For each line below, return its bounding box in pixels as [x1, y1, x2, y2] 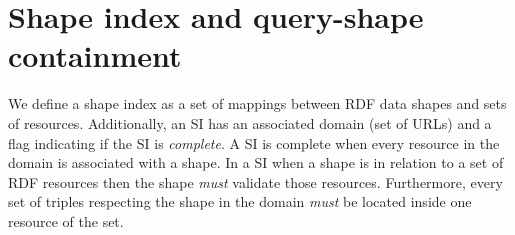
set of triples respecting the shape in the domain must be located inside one [8, 191, 472, 212]
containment [8, 35, 182, 76]
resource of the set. [8, 210, 124, 231]
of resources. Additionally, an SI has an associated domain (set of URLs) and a [8, 112, 492, 133]
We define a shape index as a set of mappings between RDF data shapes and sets [8, 93, 507, 114]
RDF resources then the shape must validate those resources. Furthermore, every [8, 171, 503, 192]
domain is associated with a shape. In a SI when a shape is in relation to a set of [8, 152, 504, 173]
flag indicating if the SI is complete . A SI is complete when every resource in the [8, 132, 500, 153]
